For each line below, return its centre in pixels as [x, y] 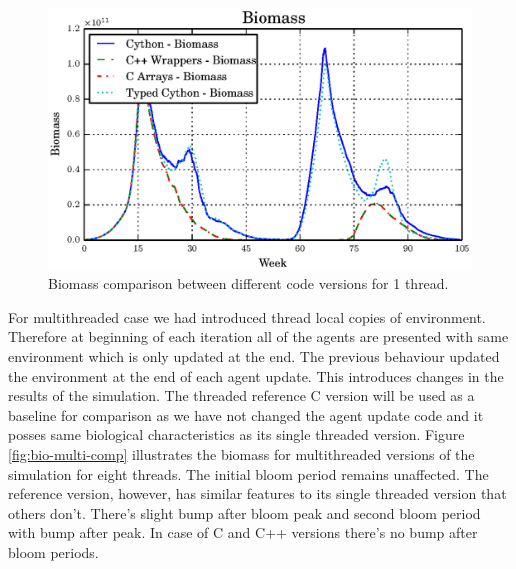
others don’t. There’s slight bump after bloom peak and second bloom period [244, 512]
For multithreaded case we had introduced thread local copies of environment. [247, 316]
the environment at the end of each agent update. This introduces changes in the [256, 375]
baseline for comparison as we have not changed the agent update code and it [246, 414]
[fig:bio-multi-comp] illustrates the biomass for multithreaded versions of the [241, 454]
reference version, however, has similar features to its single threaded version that [257, 493]
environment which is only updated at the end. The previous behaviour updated [254, 356]
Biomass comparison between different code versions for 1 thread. [248, 283]
